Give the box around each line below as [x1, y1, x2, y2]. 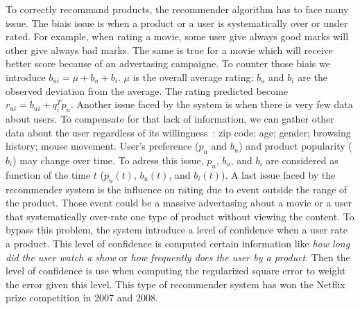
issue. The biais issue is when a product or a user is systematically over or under [6, 15, 348, 30]
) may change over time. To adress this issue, [12, 152, 204, 167]
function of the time [6, 167, 91, 182]
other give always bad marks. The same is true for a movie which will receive [6, 42, 333, 57]
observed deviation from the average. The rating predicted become [6, 83, 289, 98]
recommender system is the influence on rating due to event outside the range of [6, 182, 348, 196]
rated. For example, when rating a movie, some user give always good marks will [6, 29, 349, 44]
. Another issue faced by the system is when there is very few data [70, 97, 353, 112]
